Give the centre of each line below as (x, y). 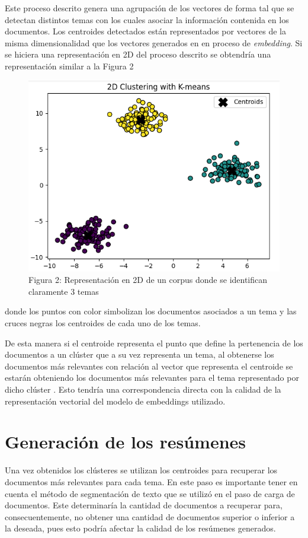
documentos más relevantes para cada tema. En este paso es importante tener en (151, 481)
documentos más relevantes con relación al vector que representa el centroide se (149, 366)
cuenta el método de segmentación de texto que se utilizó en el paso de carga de (150, 493)
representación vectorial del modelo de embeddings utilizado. (115, 401)
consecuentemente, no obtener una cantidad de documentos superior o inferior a (150, 516)
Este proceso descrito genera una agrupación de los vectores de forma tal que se (150, 8)
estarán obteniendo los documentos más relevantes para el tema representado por (152, 378)
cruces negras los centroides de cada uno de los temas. (103, 323)
